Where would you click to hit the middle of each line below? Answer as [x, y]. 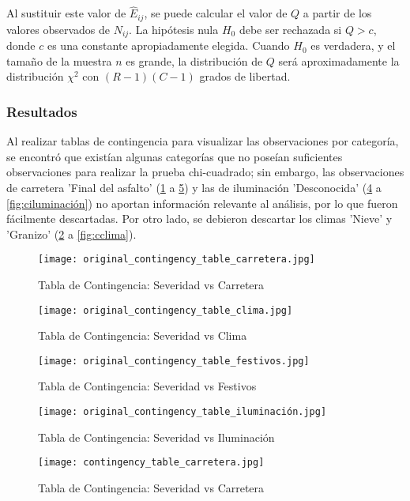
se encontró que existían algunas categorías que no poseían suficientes [175, 156]
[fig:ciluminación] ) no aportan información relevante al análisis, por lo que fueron [202, 203]
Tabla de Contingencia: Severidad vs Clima [143, 335]
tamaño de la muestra [59, 60]
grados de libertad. [245, 76]
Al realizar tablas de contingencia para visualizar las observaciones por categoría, [203, 141]
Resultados [42, 111]
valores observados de [58, 29]
